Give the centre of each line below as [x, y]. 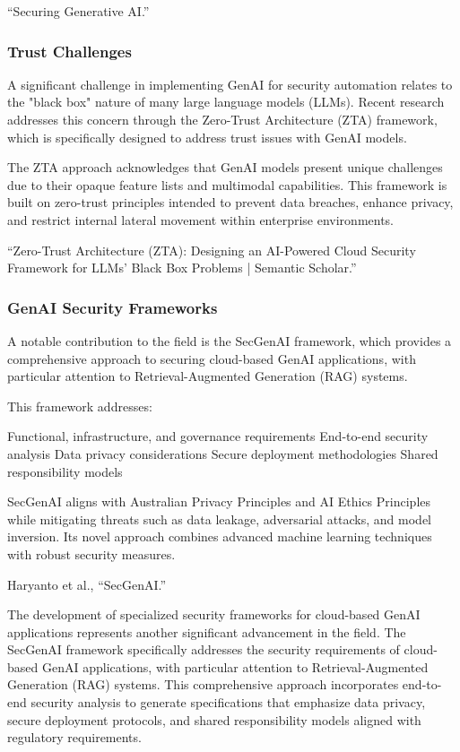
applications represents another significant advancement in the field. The [207, 631]
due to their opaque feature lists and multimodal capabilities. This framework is [227, 184]
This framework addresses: [80, 406]
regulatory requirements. [74, 737]
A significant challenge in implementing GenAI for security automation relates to [230, 84]
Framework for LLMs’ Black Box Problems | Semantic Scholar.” [182, 268]
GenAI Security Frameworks [113, 307]
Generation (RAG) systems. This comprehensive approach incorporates [203, 684]
